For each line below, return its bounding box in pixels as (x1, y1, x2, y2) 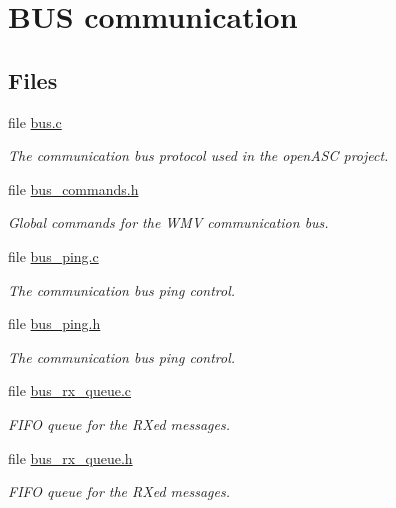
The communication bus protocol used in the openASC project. (8, 145, 389, 166)
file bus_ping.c (8, 245, 99, 266)
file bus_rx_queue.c (8, 380, 132, 401)
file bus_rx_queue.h (8, 447, 133, 468)
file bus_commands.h (8, 178, 139, 199)
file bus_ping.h (8, 313, 101, 334)
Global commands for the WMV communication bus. (8, 212, 329, 233)
